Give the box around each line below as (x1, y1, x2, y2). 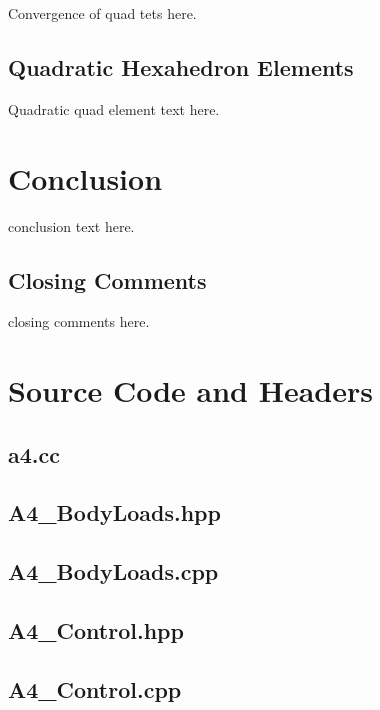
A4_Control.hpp (8, 615, 184, 646)
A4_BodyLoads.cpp (8, 556, 219, 587)
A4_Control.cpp (8, 673, 182, 704)
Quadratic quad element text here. (8, 98, 220, 119)
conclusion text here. (8, 215, 135, 236)
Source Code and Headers (8, 370, 373, 411)
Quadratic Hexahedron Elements (8, 51, 354, 82)
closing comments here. (8, 311, 150, 332)
